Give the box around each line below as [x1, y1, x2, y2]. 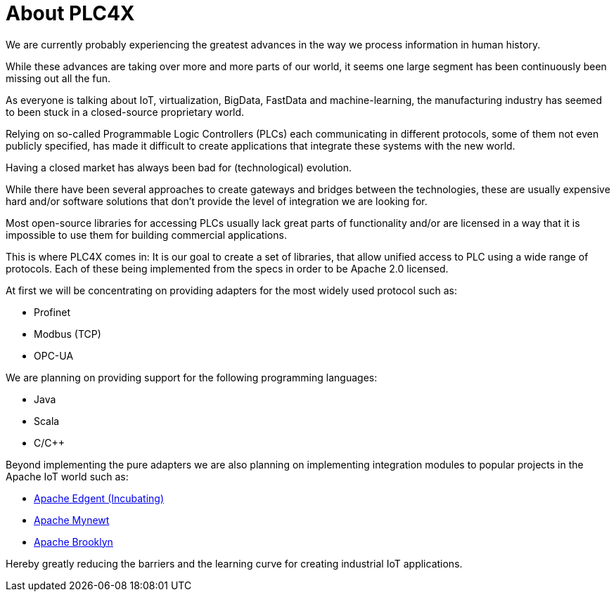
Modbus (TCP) [34, 327, 101, 340]
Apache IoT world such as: [6, 470, 129, 483]
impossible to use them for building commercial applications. [6, 228, 287, 241]
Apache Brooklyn [34, 535, 113, 548]
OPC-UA [34, 349, 74, 362]
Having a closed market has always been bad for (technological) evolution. [6, 161, 352, 173]
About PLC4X [6, 1, 135, 25]
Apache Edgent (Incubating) [34, 492, 165, 504]
